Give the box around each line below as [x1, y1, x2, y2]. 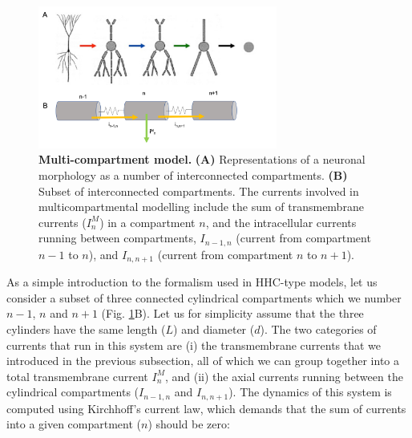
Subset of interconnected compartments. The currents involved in [38, 182, 359, 199]
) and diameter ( [173, 321, 255, 338]
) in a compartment [99, 213, 196, 230]
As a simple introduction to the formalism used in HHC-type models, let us [6, 274, 378, 290]
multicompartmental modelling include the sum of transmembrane [38, 198, 364, 215]
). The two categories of [260, 321, 377, 338]
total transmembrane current [6, 367, 148, 384]
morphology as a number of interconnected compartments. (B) [38, 166, 348, 183]
